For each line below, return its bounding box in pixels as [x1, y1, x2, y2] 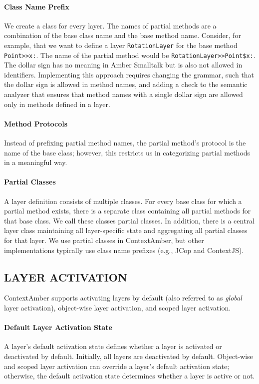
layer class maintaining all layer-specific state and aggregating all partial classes [4, 225, 248, 235]
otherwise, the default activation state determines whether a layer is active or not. [4, 370, 255, 381]
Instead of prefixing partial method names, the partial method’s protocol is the [4, 137, 246, 148]
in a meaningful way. [4, 157, 67, 167]
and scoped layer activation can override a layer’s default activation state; [4, 360, 230, 371]
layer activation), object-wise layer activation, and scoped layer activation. [4, 302, 231, 312]
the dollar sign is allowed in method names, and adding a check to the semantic [4, 79, 248, 89]
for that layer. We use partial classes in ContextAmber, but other [4, 235, 204, 245]
